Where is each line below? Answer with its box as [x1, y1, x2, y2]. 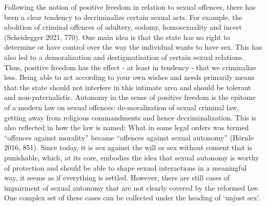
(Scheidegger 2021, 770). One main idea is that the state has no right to [4, 31, 230, 42]
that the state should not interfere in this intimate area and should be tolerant [4, 81, 251, 92]
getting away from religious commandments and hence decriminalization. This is [4, 112, 256, 122]
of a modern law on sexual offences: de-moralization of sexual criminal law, [4, 101, 239, 112]
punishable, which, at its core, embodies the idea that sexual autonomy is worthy [4, 152, 259, 162]
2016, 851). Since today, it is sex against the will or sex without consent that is [4, 142, 252, 153]
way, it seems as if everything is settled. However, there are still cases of [4, 172, 230, 183]
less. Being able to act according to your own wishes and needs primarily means [4, 72, 255, 83]
